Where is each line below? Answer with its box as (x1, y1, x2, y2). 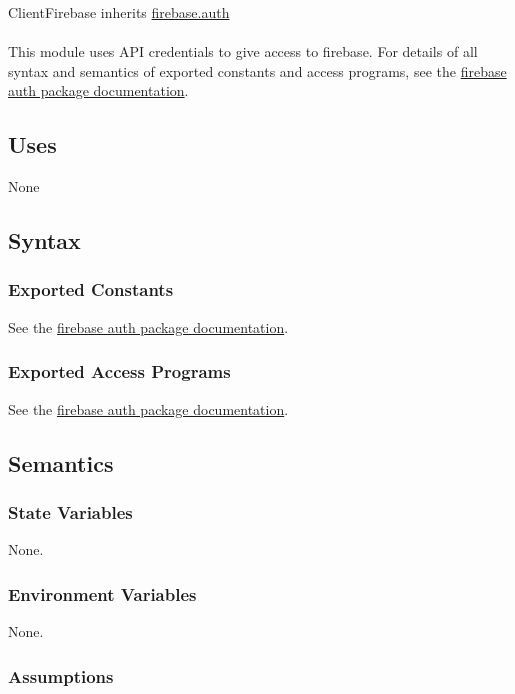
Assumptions (8, 663, 114, 688)
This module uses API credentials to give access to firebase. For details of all (8, 41, 478, 62)
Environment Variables (8, 581, 197, 606)
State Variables (8, 499, 133, 524)
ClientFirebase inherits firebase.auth (8, 2, 230, 22)
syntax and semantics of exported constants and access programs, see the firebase (8, 60, 507, 81)
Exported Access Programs (8, 359, 231, 384)
